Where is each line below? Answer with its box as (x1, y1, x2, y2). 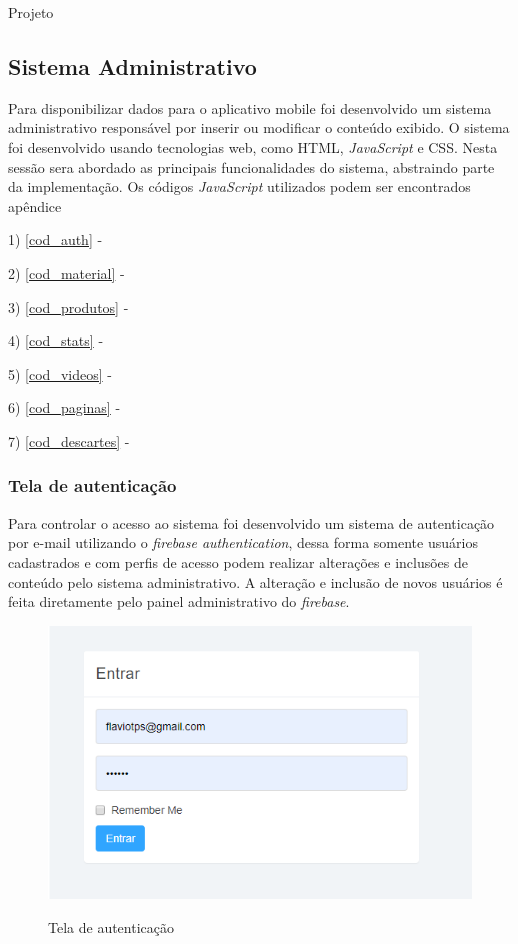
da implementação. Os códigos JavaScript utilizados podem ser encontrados (8, 176, 471, 197)
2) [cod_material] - (8, 262, 125, 283)
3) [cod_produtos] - (8, 296, 129, 317)
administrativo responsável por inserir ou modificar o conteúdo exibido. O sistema (8, 117, 510, 138)
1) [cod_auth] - (8, 229, 103, 250)
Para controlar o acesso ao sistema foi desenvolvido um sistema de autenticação (8, 512, 495, 533)
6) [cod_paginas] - (8, 397, 121, 418)
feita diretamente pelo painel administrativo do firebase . (8, 591, 350, 612)
